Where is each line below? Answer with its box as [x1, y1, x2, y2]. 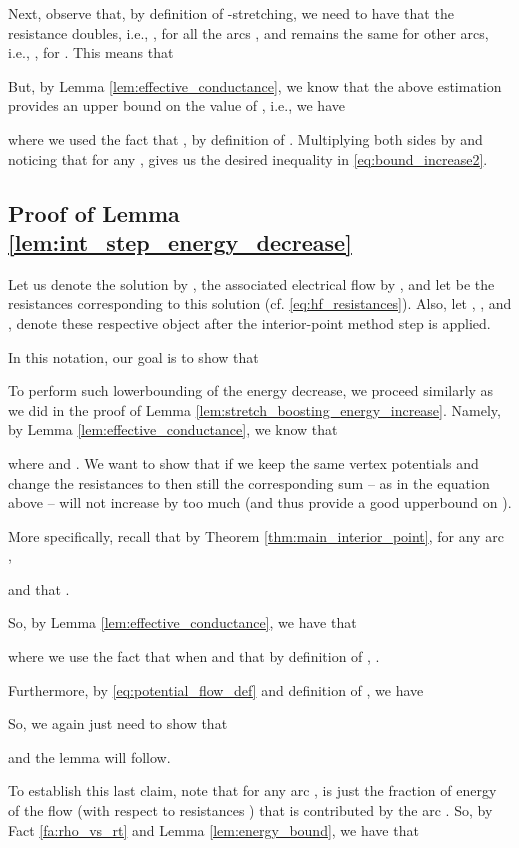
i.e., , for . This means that [8, 42, 174, 63]
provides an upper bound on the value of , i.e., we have [8, 95, 345, 116]
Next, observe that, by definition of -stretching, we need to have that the [8, 3, 454, 23]
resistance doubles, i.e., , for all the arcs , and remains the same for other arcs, [8, 22, 489, 43]
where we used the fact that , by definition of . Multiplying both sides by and [8, 128, 483, 149]
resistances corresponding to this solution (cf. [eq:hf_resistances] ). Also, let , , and [8, 293, 512, 314]
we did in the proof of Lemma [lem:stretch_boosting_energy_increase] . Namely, [8, 399, 501, 420]
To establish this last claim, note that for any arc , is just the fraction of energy [8, 780, 497, 801]
